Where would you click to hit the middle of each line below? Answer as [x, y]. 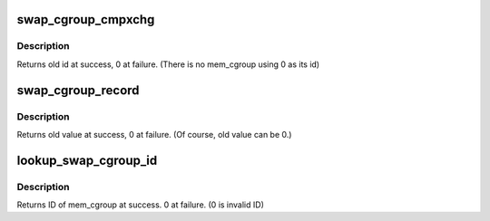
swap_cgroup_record [78, 90]
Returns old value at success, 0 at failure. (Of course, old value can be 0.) [154, 134]
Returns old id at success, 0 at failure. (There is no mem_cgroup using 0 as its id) [168, 64]
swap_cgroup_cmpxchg [86, 19]
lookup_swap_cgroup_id [87, 160]
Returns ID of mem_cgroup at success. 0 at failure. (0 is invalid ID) [141, 205]
